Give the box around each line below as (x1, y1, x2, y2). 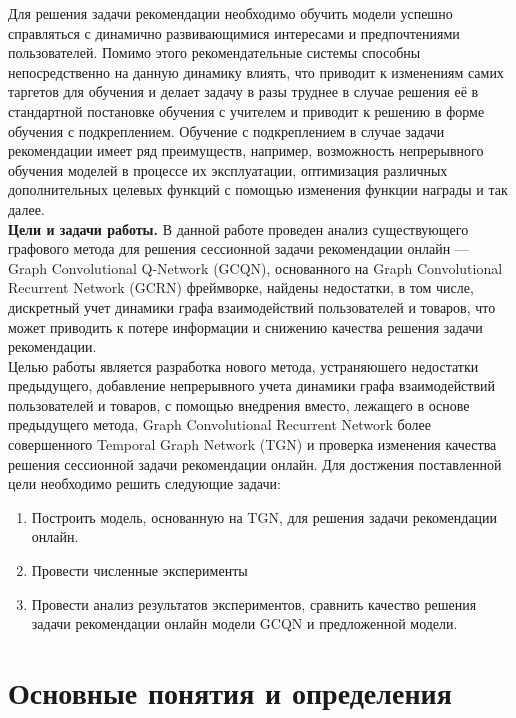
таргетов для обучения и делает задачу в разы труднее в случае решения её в (8, 81, 479, 102)
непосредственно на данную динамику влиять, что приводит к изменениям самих (8, 61, 504, 82)
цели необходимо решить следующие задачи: (8, 473, 281, 494)
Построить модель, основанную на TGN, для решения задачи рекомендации (31, 506, 498, 527)
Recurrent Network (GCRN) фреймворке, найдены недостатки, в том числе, (8, 277, 474, 298)
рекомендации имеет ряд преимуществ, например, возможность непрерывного (8, 140, 484, 161)
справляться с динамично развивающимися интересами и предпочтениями (8, 22, 460, 43)
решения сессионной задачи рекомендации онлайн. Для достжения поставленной (8, 453, 502, 474)
